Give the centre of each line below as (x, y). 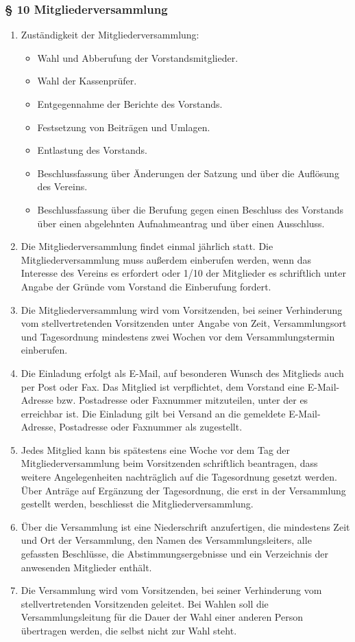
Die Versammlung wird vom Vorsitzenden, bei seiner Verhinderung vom (171, 590)
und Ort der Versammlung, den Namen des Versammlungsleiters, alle (166, 540)
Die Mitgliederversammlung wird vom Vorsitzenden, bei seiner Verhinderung (182, 309)
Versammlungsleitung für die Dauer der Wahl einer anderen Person (162, 617)
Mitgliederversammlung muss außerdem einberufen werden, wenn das (166, 259)
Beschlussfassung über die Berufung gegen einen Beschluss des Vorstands (190, 209)
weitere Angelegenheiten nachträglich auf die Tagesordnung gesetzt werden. (179, 477)
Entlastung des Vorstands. (92, 150)
